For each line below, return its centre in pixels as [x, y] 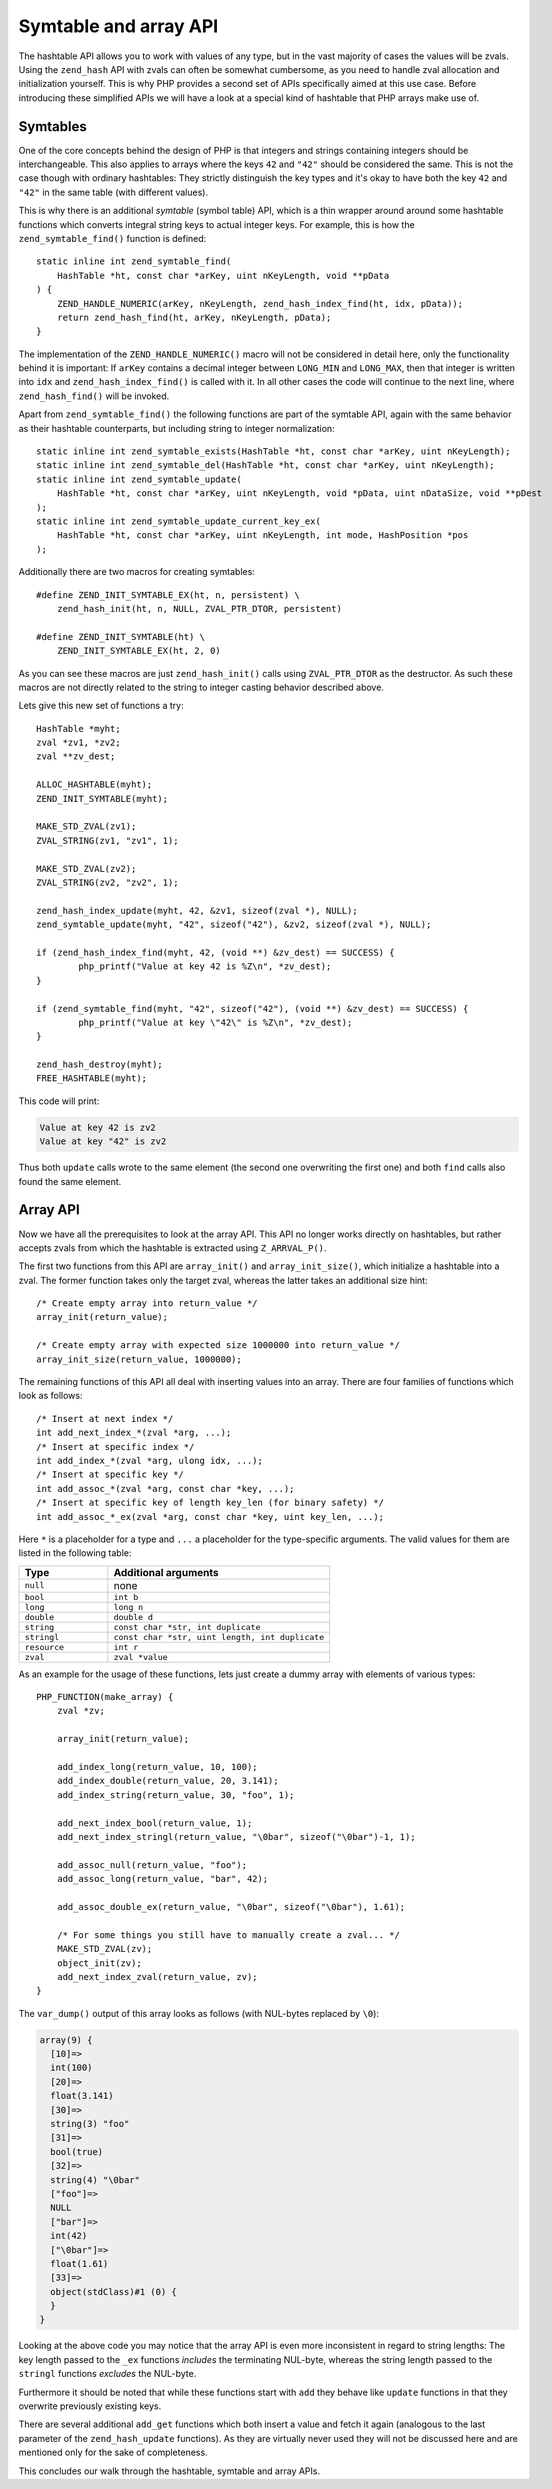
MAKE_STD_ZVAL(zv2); [86, 868]
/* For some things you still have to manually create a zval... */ [228, 1934]
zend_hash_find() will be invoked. [94, 396]
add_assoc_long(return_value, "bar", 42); [162, 1879]
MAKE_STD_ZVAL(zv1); [86, 826]
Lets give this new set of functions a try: [101, 706]
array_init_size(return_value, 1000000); [139, 1359]
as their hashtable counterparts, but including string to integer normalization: [176, 428]
